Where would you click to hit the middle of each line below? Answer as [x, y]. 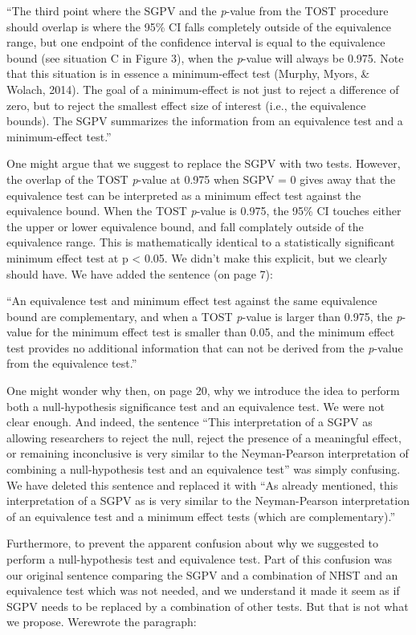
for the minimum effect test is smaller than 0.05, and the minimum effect [215, 332]
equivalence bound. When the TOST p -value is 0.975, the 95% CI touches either [204, 211]
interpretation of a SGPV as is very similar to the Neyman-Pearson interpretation [208, 501]
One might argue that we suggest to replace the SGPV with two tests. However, [204, 163]
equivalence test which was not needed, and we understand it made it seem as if [203, 590]
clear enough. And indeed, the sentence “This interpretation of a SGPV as [190, 422]
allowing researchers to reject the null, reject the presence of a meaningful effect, [204, 437]
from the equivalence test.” [72, 363]
